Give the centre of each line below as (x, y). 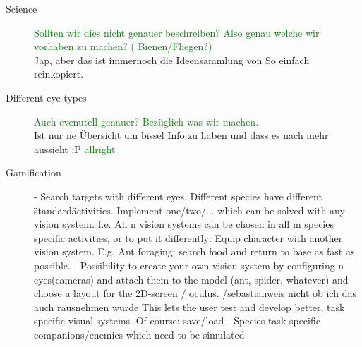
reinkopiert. (59, 74)
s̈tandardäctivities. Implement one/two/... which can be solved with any (189, 210)
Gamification (34, 172)
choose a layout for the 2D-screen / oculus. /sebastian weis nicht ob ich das (195, 293)
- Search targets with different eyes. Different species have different (178, 196)
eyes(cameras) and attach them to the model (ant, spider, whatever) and (191, 279)
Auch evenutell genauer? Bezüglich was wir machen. (146, 121)
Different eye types (46, 97)
